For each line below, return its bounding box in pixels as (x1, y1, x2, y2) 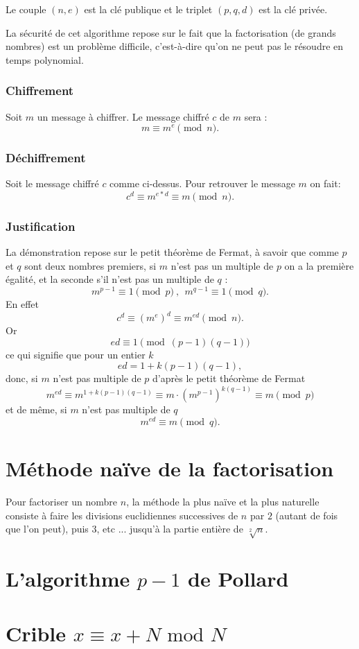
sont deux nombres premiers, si (24, 258, 157, 272)
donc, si (6, 371, 38, 386)
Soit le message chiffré (6, 176, 99, 191)
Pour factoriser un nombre (6, 494, 118, 509)
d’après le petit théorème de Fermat (152, 371, 306, 386)
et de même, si (6, 402, 67, 417)
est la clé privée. (259, 2, 328, 16)
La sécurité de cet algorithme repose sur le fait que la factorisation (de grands (6, 25, 336, 40)
